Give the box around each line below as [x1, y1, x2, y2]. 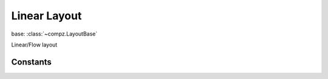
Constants [11, 57, 52, 67]
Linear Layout [11, 9, 82, 22]
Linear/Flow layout [11, 41, 58, 48]
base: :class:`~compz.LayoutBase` [11, 30, 98, 37]
